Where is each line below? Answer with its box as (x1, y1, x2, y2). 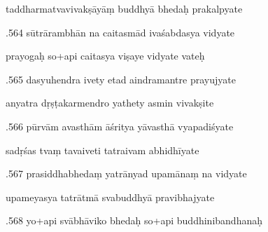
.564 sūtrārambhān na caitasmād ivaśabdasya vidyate (6, 25, 235, 39)
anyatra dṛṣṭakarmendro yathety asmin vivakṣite (6, 95, 214, 110)
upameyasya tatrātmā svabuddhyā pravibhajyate (6, 189, 215, 204)
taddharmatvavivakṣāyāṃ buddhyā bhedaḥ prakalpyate (6, 1, 243, 15)
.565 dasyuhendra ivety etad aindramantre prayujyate (6, 71, 236, 86)
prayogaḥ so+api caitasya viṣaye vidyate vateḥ (6, 48, 205, 63)
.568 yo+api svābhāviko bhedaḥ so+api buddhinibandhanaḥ (6, 213, 262, 228)
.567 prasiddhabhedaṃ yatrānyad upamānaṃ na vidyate (6, 166, 247, 181)
